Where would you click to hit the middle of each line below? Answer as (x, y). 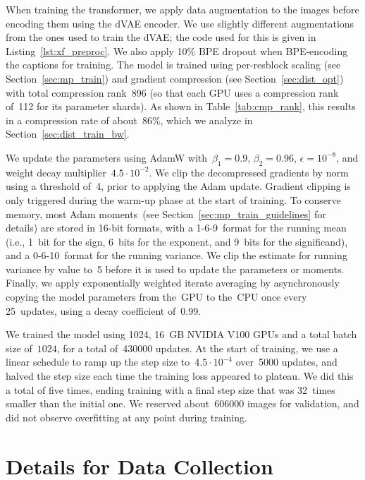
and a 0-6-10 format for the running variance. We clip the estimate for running (177, 255)
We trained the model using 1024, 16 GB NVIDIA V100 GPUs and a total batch (181, 334)
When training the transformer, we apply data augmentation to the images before (182, 9)
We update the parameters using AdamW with (107, 157)
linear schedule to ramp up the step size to (98, 362)
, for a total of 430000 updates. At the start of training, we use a (197, 348)
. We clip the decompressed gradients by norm (249, 172)
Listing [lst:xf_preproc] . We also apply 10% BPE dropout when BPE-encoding (177, 50)
